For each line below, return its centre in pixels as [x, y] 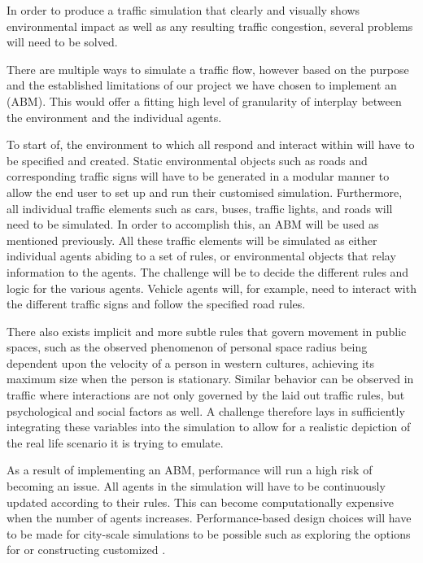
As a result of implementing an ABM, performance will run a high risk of [190, 470]
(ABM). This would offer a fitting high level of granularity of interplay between [204, 100]
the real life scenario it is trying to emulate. [115, 442]
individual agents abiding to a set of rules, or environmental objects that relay [201, 256]
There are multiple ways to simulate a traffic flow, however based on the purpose [208, 69]
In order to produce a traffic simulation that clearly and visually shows [183, 10]
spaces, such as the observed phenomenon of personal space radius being [187, 347]
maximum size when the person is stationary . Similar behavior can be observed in [210, 379]
